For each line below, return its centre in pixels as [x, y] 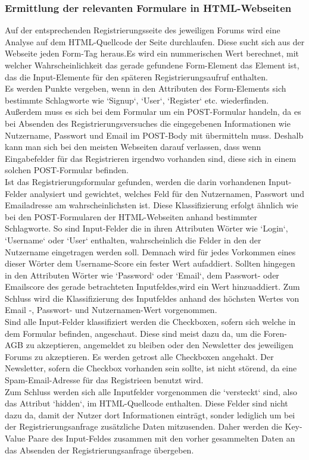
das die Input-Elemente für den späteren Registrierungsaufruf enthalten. [136, 76]
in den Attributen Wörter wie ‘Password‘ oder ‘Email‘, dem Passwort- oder [142, 275]
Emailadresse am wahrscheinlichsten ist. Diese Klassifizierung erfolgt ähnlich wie [152, 205]
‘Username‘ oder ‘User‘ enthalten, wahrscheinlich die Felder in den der [133, 240]
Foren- [275, 333]
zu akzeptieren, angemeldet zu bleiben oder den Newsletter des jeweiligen [160, 345]
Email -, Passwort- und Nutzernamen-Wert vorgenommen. [111, 310]
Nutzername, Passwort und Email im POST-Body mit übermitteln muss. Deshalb [154, 135]
